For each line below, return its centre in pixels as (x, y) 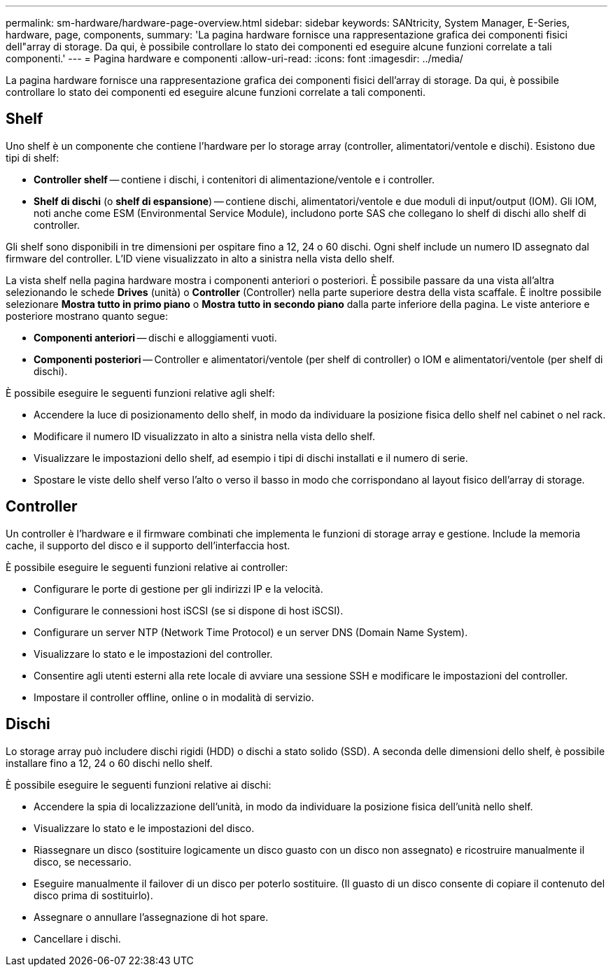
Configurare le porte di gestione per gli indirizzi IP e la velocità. (178, 589)
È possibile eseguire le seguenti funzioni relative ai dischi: (139, 784)
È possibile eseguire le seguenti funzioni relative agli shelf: (140, 393)
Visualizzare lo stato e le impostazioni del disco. (144, 828)
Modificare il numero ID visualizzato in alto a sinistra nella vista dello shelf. (204, 436)
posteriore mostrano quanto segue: (87, 316)
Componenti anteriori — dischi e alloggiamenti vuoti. (155, 337)
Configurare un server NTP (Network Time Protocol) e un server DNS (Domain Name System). (251, 632)
